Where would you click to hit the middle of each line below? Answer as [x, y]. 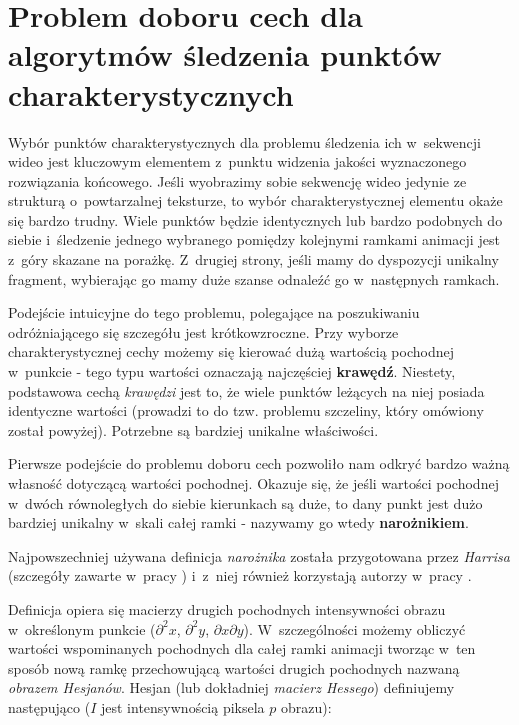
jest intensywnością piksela [182, 706]
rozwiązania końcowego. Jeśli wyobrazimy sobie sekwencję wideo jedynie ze [237, 180]
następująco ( [49, 706]
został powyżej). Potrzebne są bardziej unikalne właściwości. [193, 429]
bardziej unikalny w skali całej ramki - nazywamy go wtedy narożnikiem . [238, 522]
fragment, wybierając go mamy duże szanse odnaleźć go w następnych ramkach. [254, 278]
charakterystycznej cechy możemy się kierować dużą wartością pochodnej [231, 351]
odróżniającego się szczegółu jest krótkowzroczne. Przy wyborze [203, 331]
